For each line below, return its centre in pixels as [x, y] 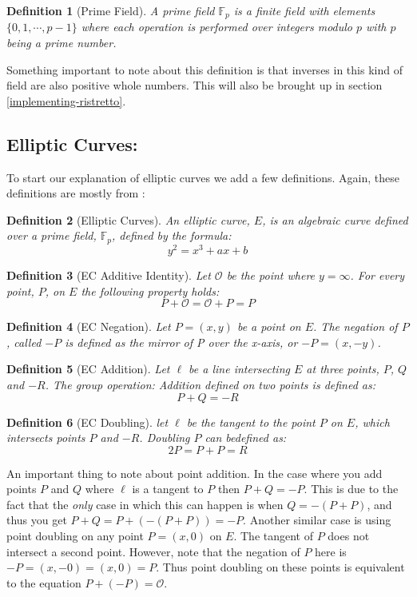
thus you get [37, 520]
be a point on [269, 326]
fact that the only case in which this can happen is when [145, 504]
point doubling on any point [75, 536]
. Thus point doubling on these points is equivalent [280, 567]
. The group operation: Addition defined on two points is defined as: [210, 384]
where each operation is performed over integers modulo [216, 27]
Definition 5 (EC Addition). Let [88, 369]
